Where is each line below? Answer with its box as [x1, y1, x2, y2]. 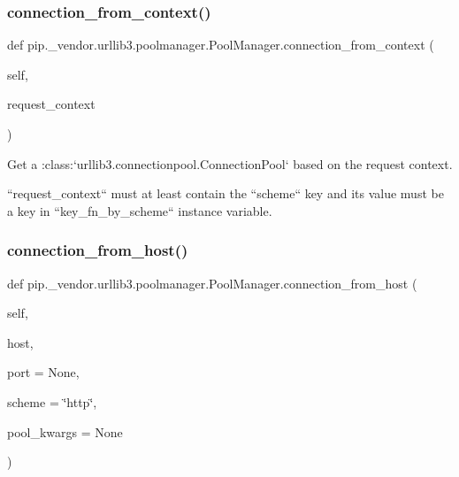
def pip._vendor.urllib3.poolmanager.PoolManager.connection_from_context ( [7, 35, 434, 54]
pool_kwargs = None [7, 422, 123, 441]
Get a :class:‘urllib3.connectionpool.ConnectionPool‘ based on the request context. [7, 154, 453, 173]
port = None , [7, 363, 80, 381]
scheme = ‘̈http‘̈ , [7, 392, 97, 411]
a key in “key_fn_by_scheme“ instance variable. [7, 201, 272, 219]
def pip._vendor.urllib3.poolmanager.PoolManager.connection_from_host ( [7, 273, 417, 292]
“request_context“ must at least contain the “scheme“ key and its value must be [7, 184, 444, 203]
